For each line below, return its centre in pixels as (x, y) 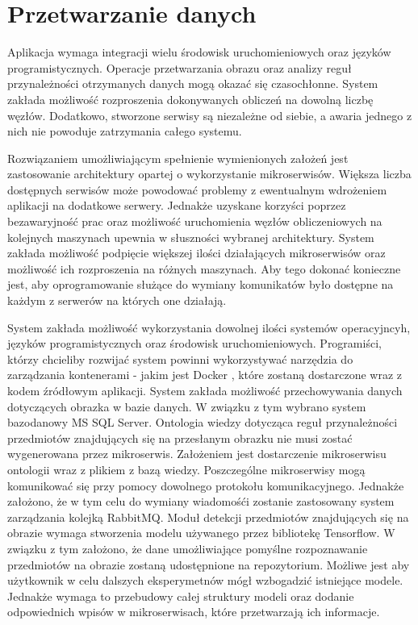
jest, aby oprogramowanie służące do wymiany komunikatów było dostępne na (201, 284)
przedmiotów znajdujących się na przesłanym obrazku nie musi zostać (180, 437)
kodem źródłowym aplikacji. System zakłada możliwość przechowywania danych (205, 390)
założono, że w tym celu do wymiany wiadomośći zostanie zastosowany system (201, 501)
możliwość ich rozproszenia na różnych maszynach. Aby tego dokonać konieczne (204, 268)
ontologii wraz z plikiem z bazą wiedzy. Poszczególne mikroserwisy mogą (186, 469)
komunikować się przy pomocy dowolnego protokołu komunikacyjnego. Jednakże (206, 485)
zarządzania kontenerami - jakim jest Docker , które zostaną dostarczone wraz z (205, 375)
